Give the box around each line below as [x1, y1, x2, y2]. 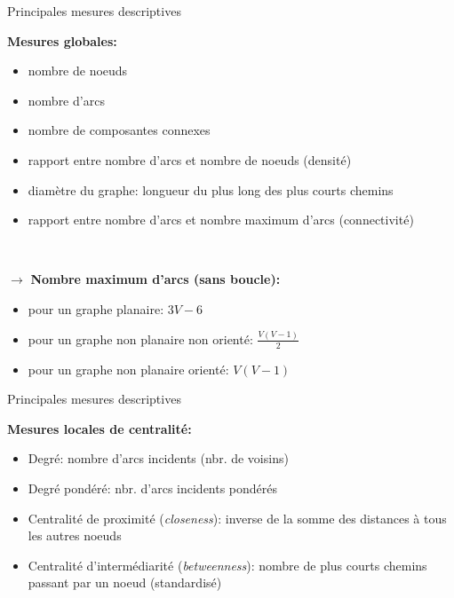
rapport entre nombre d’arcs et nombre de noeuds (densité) [28, 150, 352, 169]
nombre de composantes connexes [28, 121, 211, 139]
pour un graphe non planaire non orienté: [28, 329, 253, 348]
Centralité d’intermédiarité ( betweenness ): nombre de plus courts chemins [28, 555, 427, 574]
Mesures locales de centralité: [7, 419, 192, 437]
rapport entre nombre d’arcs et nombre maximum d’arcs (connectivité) [28, 210, 414, 229]
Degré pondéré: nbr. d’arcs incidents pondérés [28, 479, 278, 498]
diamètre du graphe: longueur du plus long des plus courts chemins [28, 180, 394, 199]
